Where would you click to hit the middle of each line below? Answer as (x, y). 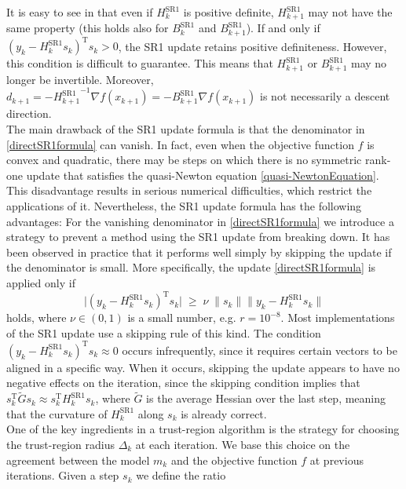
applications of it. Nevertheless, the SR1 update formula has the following (184, 206)
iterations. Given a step (63, 475)
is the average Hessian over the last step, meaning (266, 398)
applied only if (41, 282)
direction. (29, 113)
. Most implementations (338, 317)
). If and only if (283, 28)
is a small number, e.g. (182, 317)
